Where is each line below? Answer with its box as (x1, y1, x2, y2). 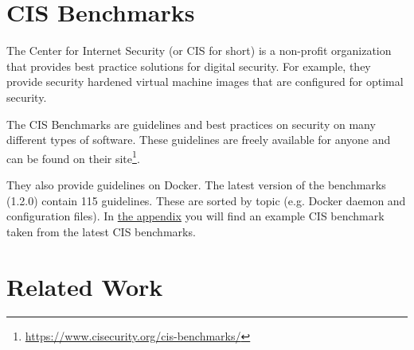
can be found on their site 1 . (6, 147, 140, 166)
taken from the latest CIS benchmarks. (6, 223, 196, 239)
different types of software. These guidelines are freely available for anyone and (6, 131, 391, 148)
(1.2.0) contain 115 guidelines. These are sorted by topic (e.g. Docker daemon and (6, 192, 406, 208)
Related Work (6, 270, 163, 302)
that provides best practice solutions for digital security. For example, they (6, 57, 371, 74)
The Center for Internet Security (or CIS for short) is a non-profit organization (6, 42, 392, 59)
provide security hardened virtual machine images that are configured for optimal (6, 73, 404, 90)
